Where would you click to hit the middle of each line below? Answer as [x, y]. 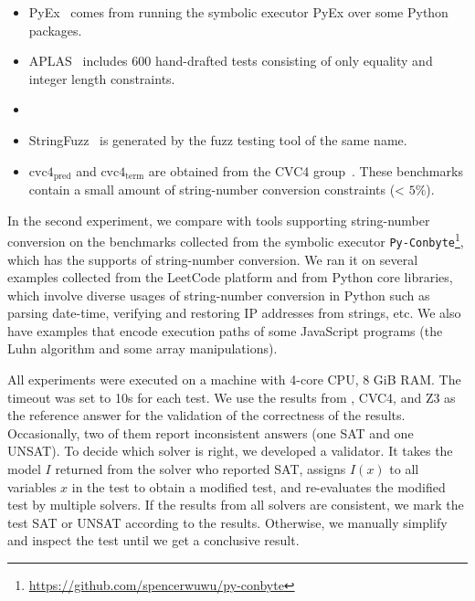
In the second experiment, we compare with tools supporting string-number [219, 220]
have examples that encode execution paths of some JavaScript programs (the [225, 330]
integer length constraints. [102, 78]
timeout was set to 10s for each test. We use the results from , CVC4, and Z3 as [232, 397]
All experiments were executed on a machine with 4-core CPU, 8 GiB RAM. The [234, 380]
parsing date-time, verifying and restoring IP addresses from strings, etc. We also [234, 313]
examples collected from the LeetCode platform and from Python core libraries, [230, 277]
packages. [55, 30]
